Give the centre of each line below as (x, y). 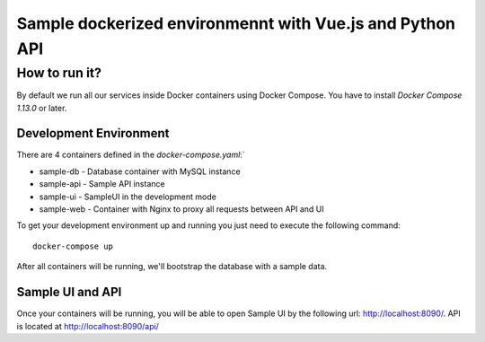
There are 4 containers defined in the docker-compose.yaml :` (131, 155)
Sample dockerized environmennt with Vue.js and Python (236, 23)
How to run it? (59, 73)
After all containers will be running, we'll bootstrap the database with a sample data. (172, 267)
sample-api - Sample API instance (102, 184)
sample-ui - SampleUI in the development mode (128, 197)
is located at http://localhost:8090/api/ (88, 326)
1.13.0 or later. (42, 108)
